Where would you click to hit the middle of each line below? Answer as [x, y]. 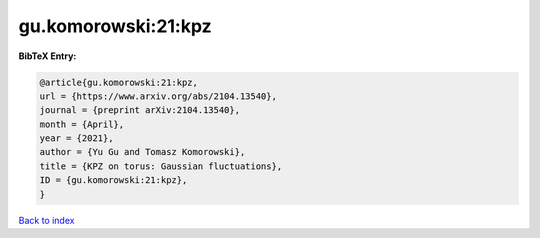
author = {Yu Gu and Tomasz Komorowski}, [142, 152]
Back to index [46, 220]
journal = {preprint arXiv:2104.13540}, [139, 110]
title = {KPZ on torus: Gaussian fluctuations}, [161, 166]
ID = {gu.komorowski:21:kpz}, [113, 180]
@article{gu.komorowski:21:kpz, [119, 82]
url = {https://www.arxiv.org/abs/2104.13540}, [158, 96]
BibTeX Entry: [47, 56]
